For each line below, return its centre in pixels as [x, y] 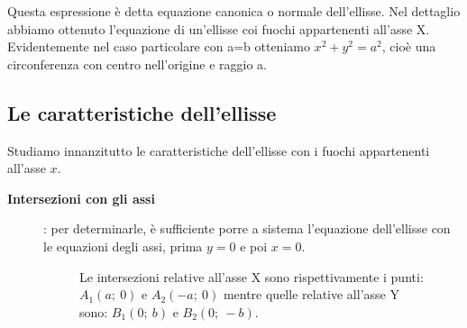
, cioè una [409, 46]
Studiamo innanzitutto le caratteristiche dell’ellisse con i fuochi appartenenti [219, 150]
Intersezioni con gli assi [81, 198]
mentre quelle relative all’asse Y [311, 294]
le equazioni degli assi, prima [123, 246]
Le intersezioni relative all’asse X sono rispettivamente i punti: [252, 276]
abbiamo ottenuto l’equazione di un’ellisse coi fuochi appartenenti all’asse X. [219, 28]
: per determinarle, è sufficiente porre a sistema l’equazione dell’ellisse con [247, 228]
